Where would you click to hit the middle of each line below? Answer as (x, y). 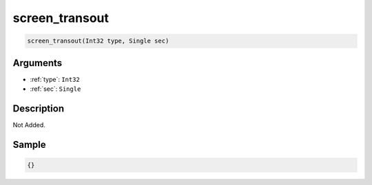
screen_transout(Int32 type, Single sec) (98, 41)
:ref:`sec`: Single (55, 89)
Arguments (38, 63)
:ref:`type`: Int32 (55, 79)
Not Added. (29, 124)
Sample (29, 144)
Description (39, 108)
